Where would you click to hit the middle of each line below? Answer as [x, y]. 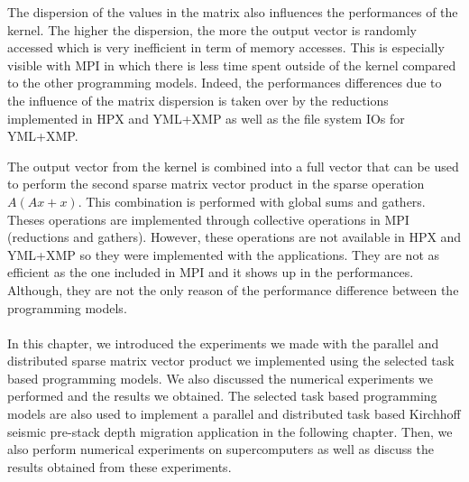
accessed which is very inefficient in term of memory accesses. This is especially [226, 47]
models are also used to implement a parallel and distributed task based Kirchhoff [234, 414]
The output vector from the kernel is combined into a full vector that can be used [233, 166]
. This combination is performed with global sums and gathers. [252, 201]
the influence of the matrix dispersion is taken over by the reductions [198, 100]
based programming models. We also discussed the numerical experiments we [220, 378]
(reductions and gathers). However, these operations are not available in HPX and [234, 237]
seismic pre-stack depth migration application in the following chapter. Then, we [230, 431]
